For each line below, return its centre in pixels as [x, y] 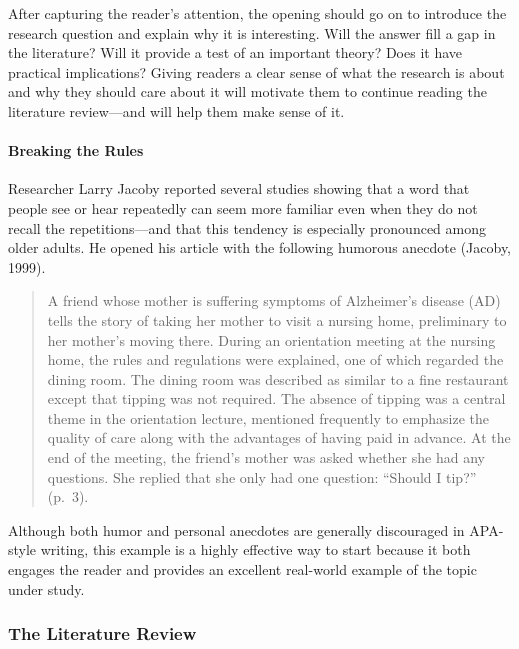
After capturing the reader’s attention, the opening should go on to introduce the [257, 13]
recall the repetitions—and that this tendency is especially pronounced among [247, 227]
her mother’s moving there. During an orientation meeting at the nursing [271, 339]
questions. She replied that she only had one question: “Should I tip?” [262, 476]
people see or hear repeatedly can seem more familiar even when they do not [243, 207]
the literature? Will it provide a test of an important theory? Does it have [235, 52]
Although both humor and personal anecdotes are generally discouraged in [236, 529]
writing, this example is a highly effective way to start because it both [255, 549]
